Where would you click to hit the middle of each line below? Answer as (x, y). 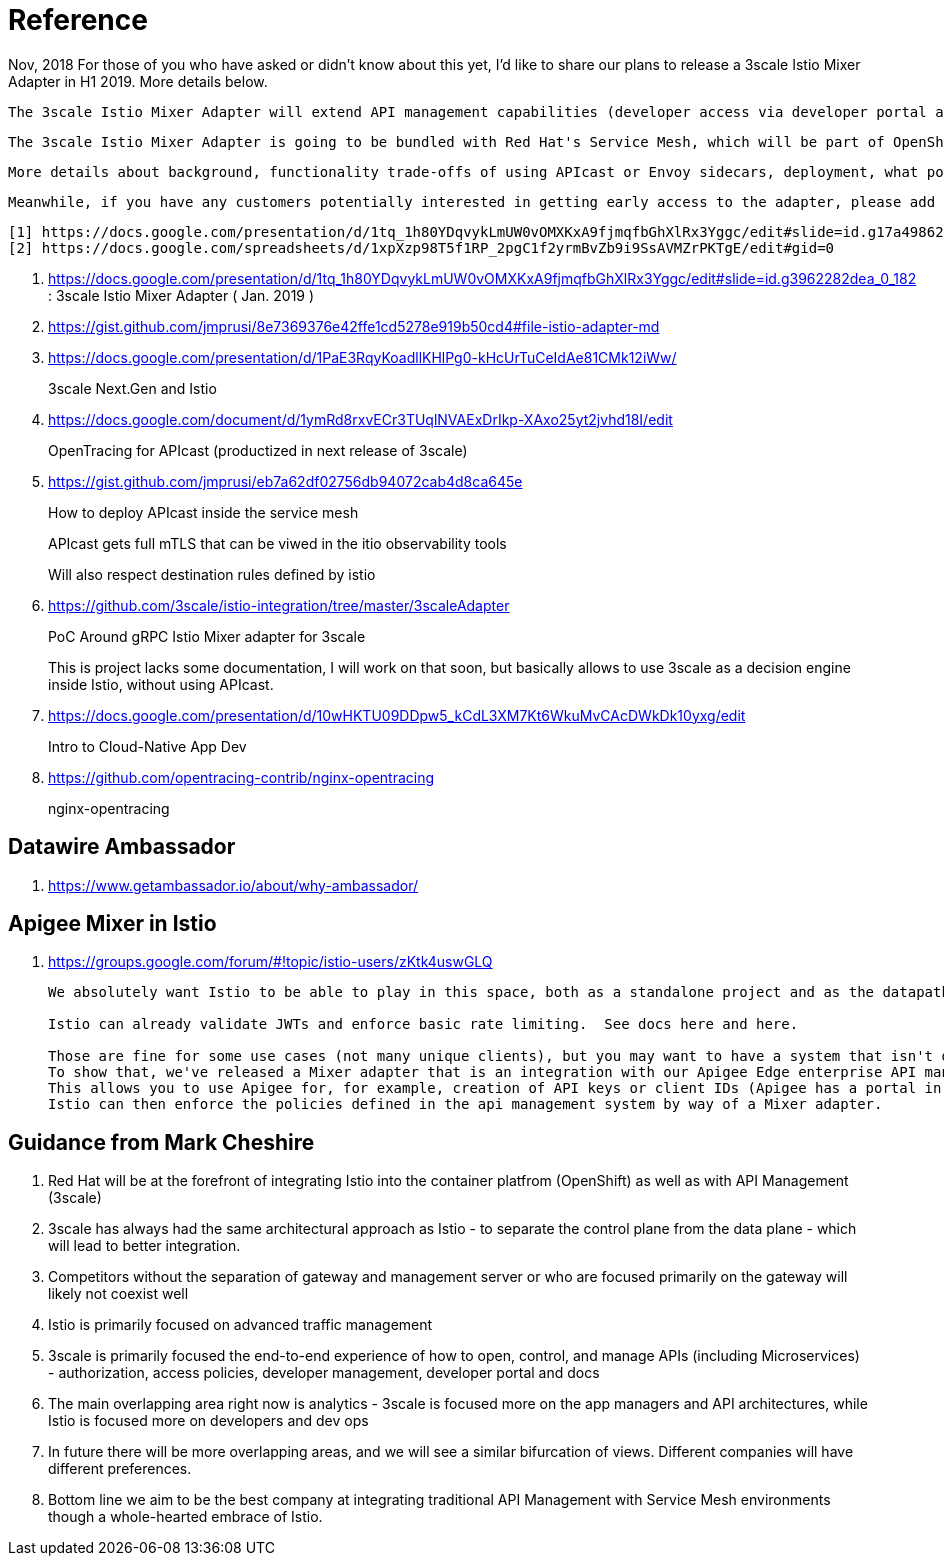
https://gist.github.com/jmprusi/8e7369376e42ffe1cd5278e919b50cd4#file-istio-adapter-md (354, 326)
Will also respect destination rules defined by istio (212, 574)
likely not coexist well (118, 1294)
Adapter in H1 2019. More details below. (138, 81)
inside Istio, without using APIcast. (161, 684)
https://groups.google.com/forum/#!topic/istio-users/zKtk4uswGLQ (270, 962)
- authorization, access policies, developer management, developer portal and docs (324, 1373)
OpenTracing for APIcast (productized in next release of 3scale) (258, 450)
